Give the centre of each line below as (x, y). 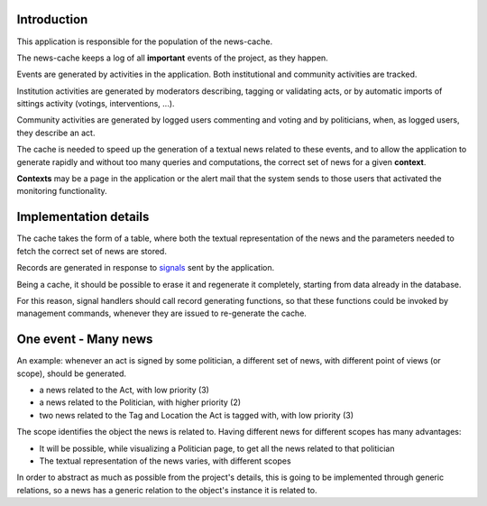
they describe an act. (56, 133)
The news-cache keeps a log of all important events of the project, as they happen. (172, 58)
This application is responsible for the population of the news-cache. (145, 41)
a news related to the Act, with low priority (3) (124, 390)
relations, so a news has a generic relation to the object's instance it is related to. (167, 490)
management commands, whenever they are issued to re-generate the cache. (161, 313)
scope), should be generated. (71, 373)
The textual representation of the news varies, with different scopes (165, 461)
